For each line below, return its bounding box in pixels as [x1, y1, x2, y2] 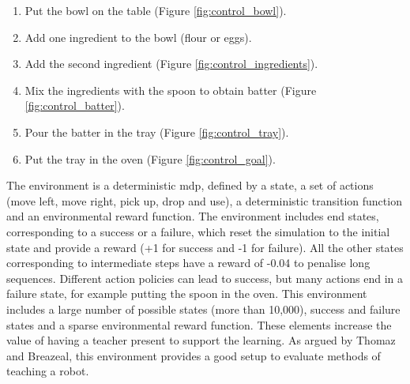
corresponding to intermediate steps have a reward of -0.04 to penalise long [6, 254, 371, 271]
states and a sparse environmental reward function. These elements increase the [6, 316, 392, 333]
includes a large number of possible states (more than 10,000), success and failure [6, 300, 401, 317]
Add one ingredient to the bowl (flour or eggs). [24, 28, 252, 45]
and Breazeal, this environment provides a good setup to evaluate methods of [6, 347, 381, 363]
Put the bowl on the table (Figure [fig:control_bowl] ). [24, 2, 287, 18]
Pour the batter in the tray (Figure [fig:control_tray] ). [24, 123, 289, 140]
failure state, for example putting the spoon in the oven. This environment [6, 285, 367, 302]
